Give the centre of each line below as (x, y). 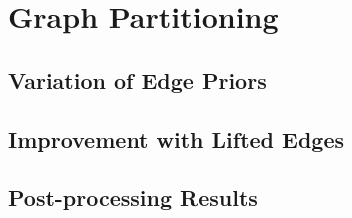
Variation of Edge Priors (137, 79)
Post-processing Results (133, 197)
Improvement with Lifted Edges (176, 138)
